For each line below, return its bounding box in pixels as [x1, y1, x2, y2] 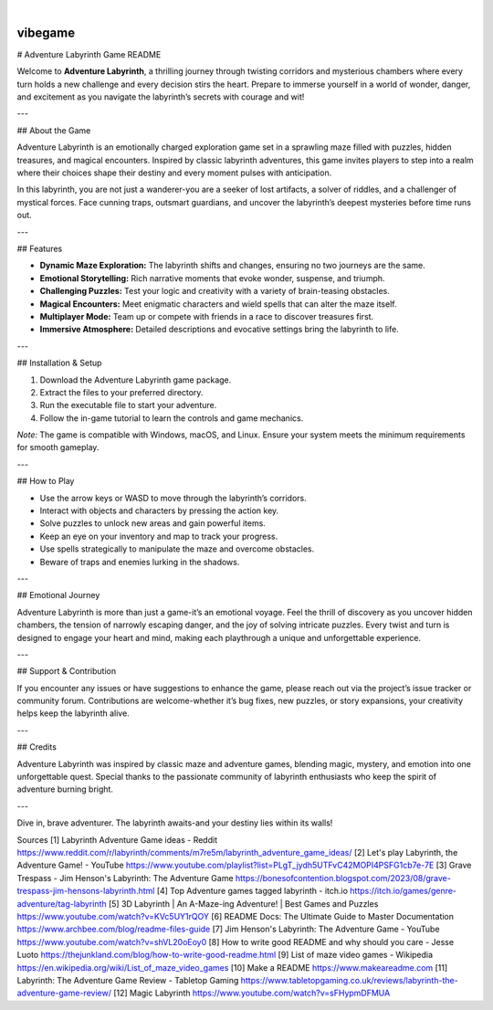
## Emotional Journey [16, 590, 100, 601]
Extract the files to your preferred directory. [39, 386, 204, 397]
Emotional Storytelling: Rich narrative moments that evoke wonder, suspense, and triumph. [39, 272, 385, 283]
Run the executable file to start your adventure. [39, 400, 217, 411]
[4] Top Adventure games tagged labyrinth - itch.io [156, 886, 349, 897]
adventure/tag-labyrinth [16, 898, 107, 909]
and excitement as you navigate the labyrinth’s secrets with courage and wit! [16, 91, 305, 102]
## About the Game [16, 124, 91, 136]
